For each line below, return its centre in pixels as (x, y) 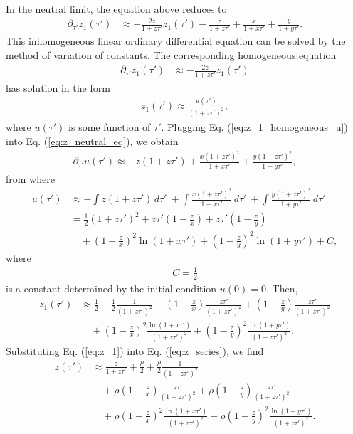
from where (30, 178)
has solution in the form (58, 87)
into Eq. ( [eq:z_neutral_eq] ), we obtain (92, 141)
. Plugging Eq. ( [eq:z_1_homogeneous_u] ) (254, 127)
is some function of (110, 127)
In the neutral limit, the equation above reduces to (116, 9)
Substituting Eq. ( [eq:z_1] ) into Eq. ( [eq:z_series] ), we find (135, 351)
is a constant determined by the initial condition (111, 288)
